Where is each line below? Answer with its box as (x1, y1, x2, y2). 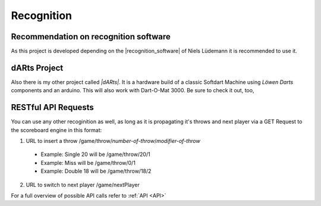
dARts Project (11, 63, 64, 73)
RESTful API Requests (11, 102, 95, 113)
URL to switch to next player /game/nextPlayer (26, 181, 140, 188)
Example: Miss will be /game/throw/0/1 (40, 159, 136, 166)
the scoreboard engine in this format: (11, 126, 102, 133)
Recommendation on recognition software (11, 32, 171, 42)
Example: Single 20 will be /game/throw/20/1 (40, 151, 151, 158)
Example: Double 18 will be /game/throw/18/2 (40, 167, 152, 175)
